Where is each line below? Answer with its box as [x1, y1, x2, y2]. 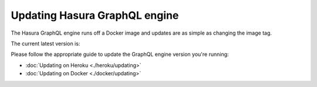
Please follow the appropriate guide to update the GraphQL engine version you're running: [11, 51, 229, 58]
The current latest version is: [11, 40, 80, 47]
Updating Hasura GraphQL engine [11, 9, 179, 22]
